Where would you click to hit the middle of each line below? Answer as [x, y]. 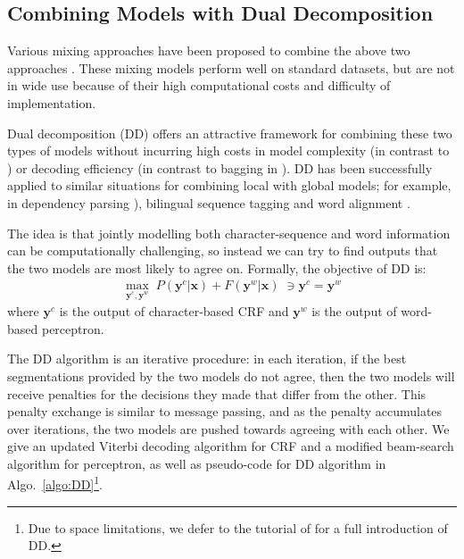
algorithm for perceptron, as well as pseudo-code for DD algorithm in [197, 463]
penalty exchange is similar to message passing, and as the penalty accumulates [225, 411]
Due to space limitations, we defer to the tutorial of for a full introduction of [238, 527]
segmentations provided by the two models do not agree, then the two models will [231, 375]
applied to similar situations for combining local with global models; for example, [229, 185]
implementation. [52, 102]
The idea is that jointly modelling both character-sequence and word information [229, 233]
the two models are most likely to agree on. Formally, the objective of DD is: [217, 267]
